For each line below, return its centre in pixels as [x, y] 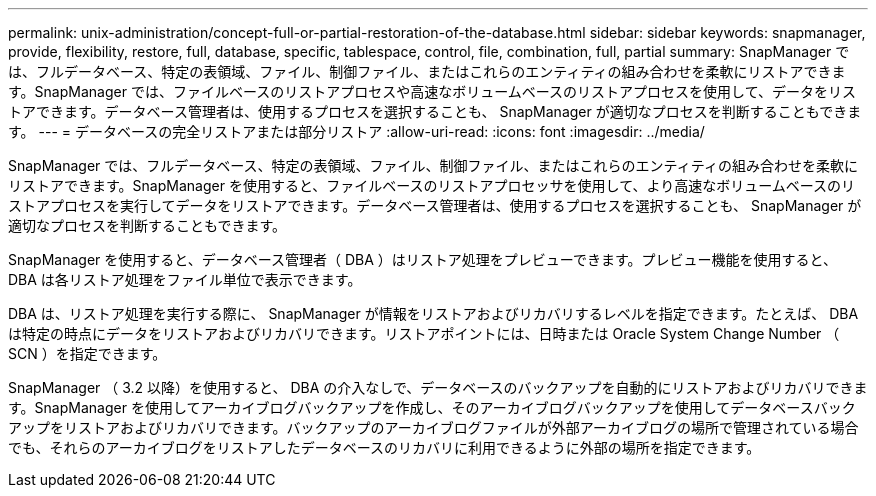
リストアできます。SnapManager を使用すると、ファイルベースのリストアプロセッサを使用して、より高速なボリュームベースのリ [432, 185]
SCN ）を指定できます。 [87, 353]
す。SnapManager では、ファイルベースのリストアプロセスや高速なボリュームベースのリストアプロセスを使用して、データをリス [432, 91]
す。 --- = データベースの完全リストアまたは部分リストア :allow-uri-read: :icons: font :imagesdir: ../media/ [356, 131]
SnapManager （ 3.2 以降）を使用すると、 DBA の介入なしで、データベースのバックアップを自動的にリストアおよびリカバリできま [438, 387]
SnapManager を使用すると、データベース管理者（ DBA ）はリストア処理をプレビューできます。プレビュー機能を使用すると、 [423, 259]
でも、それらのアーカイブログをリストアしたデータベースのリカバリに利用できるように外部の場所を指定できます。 [384, 447]
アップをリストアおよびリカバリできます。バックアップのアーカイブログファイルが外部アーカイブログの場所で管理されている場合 [433, 427]
